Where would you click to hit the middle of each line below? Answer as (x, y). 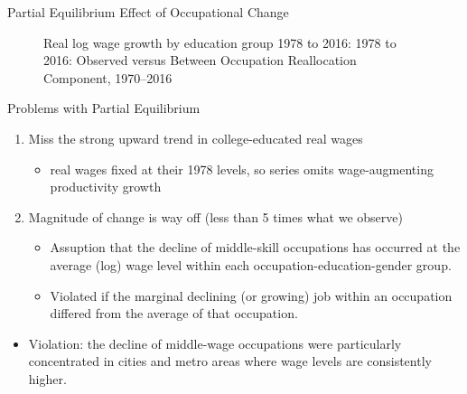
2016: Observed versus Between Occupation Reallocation (200, 60)
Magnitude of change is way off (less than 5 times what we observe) (215, 216)
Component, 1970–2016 (108, 77)
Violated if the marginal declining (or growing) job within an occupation (251, 295)
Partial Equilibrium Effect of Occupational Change (148, 12)
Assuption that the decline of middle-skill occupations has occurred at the (255, 247)
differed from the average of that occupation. (174, 313)
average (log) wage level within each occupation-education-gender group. (251, 264)
